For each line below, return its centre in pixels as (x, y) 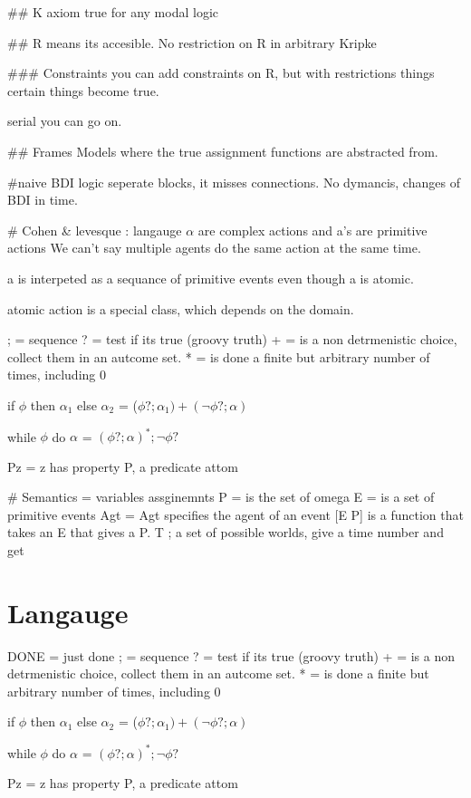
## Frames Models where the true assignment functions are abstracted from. (223, 151)
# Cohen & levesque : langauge (95, 230)
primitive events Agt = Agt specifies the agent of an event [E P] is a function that (235, 514)
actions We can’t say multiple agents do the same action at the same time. (214, 248)
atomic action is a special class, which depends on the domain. (181, 308)
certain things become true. (83, 90)
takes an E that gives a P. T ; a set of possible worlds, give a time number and (226, 532)
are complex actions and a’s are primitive (312, 230)
